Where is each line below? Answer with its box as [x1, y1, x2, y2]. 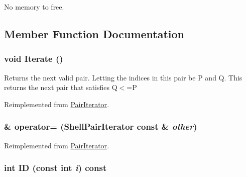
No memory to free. [4, 2, 64, 12]
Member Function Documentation [4, 26, 185, 41]
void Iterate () [4, 52, 63, 65]
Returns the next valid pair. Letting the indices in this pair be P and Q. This [4, 72, 242, 82]
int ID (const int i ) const [4, 161, 107, 174]
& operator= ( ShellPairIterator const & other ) [4, 120, 197, 133]
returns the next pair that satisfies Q [4, 82, 117, 93]
